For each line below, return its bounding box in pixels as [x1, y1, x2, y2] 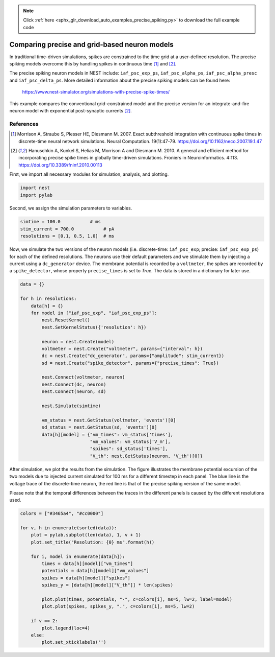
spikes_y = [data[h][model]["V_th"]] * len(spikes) [41, 582, 174, 588]
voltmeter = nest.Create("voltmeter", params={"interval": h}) [41, 345, 203, 351]
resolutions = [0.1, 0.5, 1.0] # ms [20, 233, 115, 239]
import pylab [20, 192, 53, 198]
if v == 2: [31, 618, 58, 624]
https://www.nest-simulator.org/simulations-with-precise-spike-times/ [22, 89, 170, 95]
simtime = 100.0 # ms [20, 219, 101, 225]
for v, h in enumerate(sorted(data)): [20, 525, 117, 531]
